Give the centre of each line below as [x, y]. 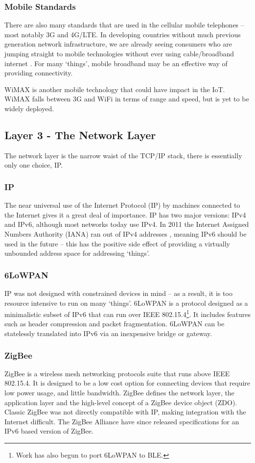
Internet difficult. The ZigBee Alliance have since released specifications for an [122, 421]
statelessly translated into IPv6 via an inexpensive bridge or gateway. [108, 333]
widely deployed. [29, 108]
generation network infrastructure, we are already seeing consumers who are [118, 44]
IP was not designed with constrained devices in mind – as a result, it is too [118, 293]
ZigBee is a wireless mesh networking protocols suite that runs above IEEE [117, 373]
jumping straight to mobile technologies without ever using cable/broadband [119, 53]
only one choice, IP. [34, 165]
